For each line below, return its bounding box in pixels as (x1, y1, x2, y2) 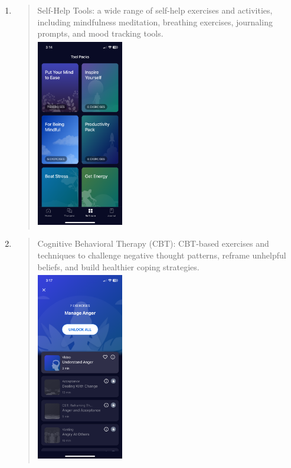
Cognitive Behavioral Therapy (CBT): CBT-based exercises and (37, 237, 269, 250)
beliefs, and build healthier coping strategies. (37, 260, 200, 273)
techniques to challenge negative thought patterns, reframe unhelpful (37, 249, 286, 261)
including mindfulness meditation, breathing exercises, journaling (37, 15, 273, 28)
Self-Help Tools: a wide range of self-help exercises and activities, (37, 4, 273, 16)
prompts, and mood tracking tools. (37, 27, 164, 40)
